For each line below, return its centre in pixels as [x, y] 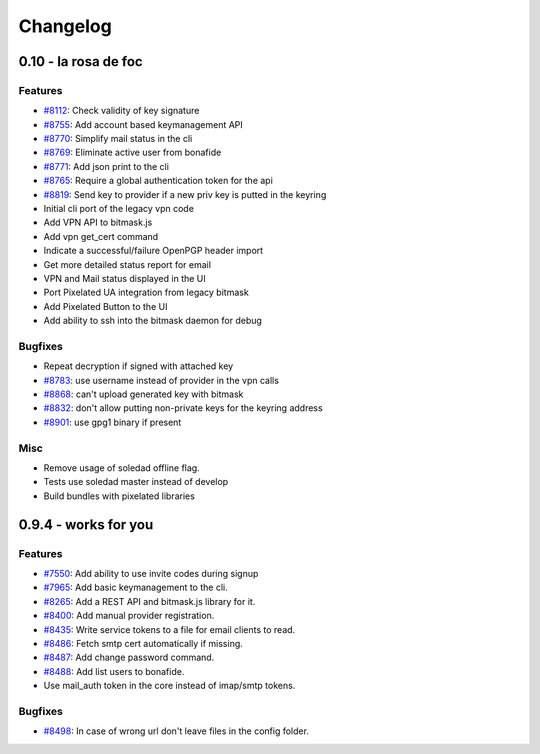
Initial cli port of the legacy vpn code [119, 209]
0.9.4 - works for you [86, 524]
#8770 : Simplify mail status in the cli [118, 139]
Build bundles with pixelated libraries [119, 496]
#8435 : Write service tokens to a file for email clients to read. [169, 629]
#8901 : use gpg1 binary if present [112, 422]
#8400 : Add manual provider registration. [129, 616]
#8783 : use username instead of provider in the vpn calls [161, 380]
